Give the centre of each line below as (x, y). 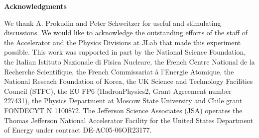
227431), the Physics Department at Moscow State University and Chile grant (123, 101)
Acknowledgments (35, 6)
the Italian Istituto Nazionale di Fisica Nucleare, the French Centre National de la (129, 61)
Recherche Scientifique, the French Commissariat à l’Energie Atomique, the (119, 71)
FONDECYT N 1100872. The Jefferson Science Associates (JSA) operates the (123, 110)
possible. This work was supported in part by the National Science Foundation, (125, 52)
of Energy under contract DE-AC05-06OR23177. (78, 130)
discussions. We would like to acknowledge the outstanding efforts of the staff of (126, 33)
